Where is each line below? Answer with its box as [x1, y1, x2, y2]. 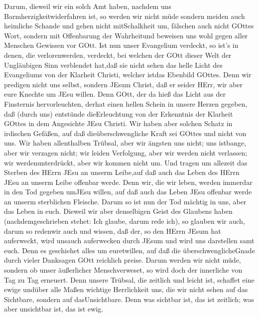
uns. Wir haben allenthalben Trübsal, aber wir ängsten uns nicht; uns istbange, [4, 138, 247, 148]
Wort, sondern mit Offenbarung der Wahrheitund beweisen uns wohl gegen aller [4, 30, 248, 40]
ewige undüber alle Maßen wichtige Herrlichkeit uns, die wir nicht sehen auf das [4, 284, 248, 295]
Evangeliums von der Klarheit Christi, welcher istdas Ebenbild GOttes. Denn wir [4, 69, 252, 80]
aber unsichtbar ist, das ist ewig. [4, 304, 104, 314]
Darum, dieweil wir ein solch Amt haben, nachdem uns [4, 1, 172, 11]
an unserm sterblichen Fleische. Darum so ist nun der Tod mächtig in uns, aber [4, 196, 247, 206]
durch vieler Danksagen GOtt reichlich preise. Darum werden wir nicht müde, [4, 255, 241, 265]
